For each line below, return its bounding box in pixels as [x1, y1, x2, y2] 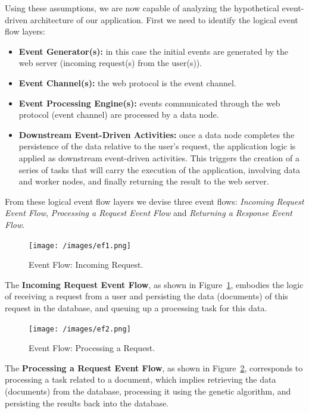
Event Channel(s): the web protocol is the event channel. [18, 76, 236, 89]
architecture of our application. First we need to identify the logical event [30, 13, 298, 26]
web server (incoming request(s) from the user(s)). [18, 57, 202, 69]
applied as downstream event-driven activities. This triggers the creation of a [18, 151, 299, 164]
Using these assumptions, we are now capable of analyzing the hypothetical [5, 2, 279, 14]
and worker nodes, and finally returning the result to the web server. [18, 175, 269, 187]
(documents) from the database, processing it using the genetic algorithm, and [5, 384, 291, 397]
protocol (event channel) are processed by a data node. [18, 108, 219, 121]
